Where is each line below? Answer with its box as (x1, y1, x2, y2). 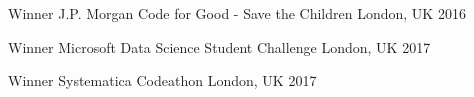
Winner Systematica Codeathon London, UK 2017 (8, 70, 317, 91)
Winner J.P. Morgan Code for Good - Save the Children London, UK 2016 (8, 3, 466, 23)
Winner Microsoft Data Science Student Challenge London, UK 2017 (8, 36, 431, 57)
